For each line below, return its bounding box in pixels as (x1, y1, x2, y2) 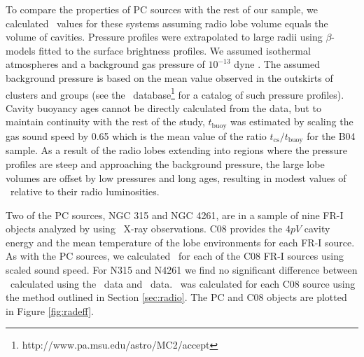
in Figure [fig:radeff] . (6, 303, 94, 318)
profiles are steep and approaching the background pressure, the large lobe (6, 156, 325, 171)
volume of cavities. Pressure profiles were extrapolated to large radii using (6, 29, 323, 44)
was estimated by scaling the (230, 114, 353, 129)
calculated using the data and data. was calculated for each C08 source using (10, 276, 356, 290)
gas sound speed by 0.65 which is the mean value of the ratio (6, 128, 267, 143)
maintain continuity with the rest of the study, (6, 114, 205, 129)
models (6, 43, 36, 57)
